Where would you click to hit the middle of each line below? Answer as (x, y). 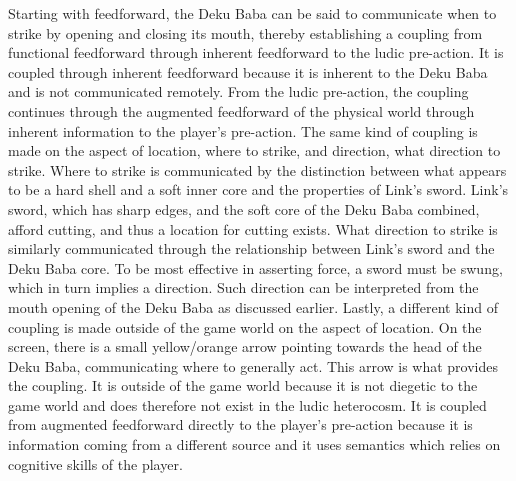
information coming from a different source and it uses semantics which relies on (254, 444)
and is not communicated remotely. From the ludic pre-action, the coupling (238, 91)
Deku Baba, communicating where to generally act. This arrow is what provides (253, 365)
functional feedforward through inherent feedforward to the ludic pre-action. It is (256, 52)
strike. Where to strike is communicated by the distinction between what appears (257, 169)
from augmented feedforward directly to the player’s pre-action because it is (240, 424)
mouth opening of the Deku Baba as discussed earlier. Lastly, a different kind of (253, 306)
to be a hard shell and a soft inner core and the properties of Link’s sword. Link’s (258, 189)
